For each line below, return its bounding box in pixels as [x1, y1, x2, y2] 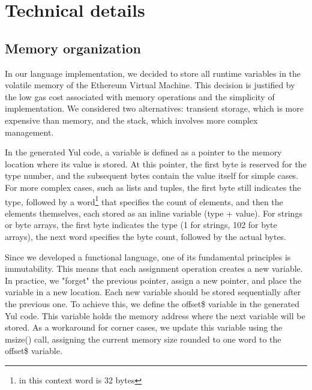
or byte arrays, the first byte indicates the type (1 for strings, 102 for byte [5, 218, 277, 231]
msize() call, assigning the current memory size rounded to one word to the [5, 332, 281, 345]
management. [5, 125, 54, 138]
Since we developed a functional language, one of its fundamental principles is [5, 250, 291, 263]
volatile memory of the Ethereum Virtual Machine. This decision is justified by [5, 79, 295, 91]
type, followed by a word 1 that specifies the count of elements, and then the [5, 193, 283, 208]
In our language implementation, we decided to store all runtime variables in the [5, 67, 301, 79]
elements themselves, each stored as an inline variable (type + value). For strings [5, 206, 302, 219]
